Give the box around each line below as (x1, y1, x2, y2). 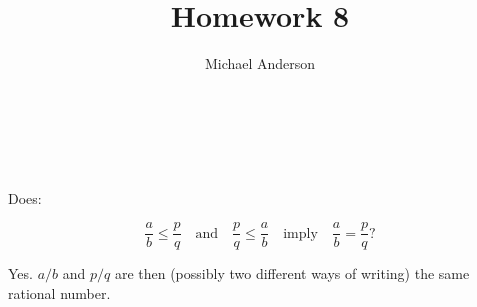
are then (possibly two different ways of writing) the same (114, 263, 470, 284)
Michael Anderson (204, 53, 316, 74)
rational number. (8, 282, 111, 303)
